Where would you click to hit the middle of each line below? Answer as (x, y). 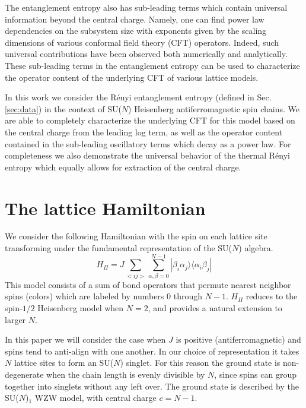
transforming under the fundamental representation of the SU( (119, 248)
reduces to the (272, 296)
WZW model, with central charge (95, 398)
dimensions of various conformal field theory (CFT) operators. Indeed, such (142, 42)
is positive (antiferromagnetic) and (238, 339)
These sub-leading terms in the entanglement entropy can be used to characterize (152, 65)
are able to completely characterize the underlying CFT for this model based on (150, 120)
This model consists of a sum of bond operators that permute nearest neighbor (148, 284)
